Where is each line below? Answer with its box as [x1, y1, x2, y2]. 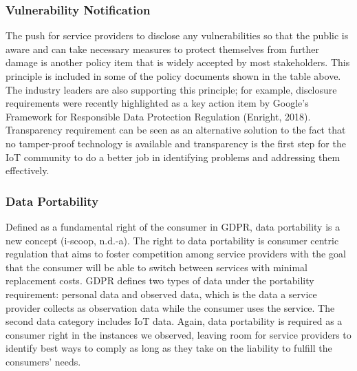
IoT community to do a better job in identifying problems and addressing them [6, 149, 340, 164]
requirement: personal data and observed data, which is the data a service [6, 286, 317, 301]
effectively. [6, 163, 50, 178]
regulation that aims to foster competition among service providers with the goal [6, 246, 346, 261]
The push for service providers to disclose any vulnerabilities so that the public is [6, 28, 349, 43]
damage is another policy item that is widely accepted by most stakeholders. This [6, 55, 350, 70]
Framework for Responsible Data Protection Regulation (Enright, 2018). [6, 109, 311, 123]
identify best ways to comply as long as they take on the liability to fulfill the [6, 341, 332, 355]
